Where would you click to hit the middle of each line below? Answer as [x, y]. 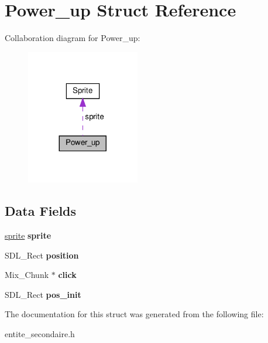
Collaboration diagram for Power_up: [73, 38]
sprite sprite [28, 235]
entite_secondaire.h [40, 333]
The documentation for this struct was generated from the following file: [134, 314]
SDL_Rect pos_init [43, 294]
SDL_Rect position [42, 255]
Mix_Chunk [27, 275]
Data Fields [41, 211]
